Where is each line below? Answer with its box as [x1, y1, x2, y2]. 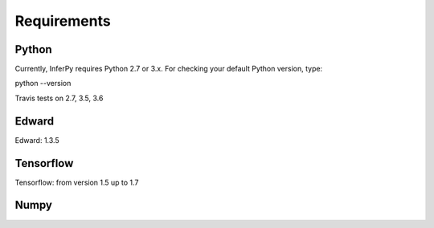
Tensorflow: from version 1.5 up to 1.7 [14, 177, 139, 187]
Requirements [14, 12, 112, 30]
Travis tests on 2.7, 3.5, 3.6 [14, 93, 104, 103]
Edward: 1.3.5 [14, 135, 59, 145]
